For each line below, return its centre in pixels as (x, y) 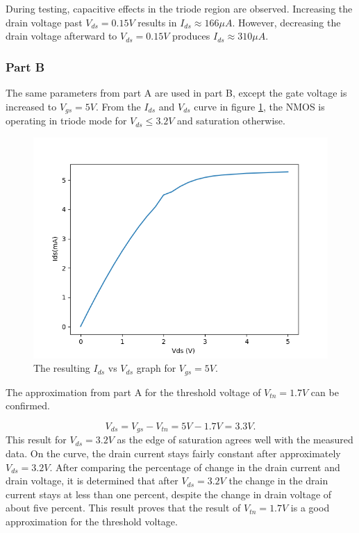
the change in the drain (278, 481)
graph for (156, 368)
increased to (31, 106)
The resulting (62, 368)
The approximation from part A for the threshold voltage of (133, 392)
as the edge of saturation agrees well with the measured (235, 440)
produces (191, 36)
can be (325, 392)
